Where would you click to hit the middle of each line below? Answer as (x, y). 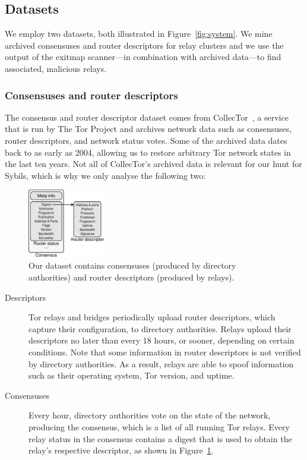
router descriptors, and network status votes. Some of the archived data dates (146, 140)
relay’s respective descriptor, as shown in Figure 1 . (121, 450)
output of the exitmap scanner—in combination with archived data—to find (143, 57)
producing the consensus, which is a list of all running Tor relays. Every (159, 427)
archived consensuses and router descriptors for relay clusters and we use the (144, 45)
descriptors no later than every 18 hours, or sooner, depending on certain (162, 340)
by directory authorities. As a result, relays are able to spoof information (161, 363)
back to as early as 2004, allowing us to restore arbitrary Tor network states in (148, 152)
